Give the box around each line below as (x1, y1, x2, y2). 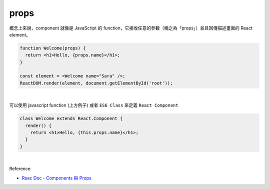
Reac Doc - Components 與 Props (21, 175, 92, 181)
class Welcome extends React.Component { (19, 115, 123, 121)
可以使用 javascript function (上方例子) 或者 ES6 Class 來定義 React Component (9, 102, 178, 108)
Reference (9, 165, 31, 172)
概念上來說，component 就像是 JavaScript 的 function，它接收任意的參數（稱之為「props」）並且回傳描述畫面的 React (9, 25, 252, 31)
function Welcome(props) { (19, 45, 86, 51)
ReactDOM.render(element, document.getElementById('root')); (19, 80, 173, 86)
